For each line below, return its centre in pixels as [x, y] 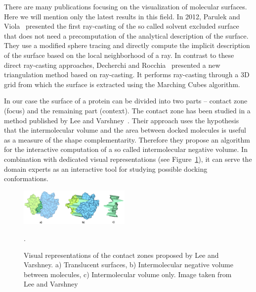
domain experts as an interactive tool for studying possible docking [106, 169]
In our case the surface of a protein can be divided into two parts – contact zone [126, 101]
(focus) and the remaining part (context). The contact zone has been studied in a [127, 110]
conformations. [26, 178]
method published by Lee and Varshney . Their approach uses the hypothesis [122, 120]
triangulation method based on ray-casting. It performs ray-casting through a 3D [127, 74]
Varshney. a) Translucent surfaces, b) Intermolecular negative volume [129, 265]
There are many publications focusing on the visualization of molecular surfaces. [126, 6]
